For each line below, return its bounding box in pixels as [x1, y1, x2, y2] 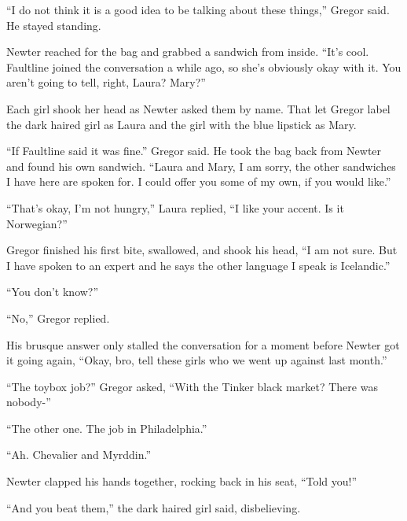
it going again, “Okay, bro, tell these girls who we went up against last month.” [6, 352, 387, 368]
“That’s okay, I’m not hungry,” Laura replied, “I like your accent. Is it [6, 199, 344, 216]
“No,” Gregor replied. [6, 309, 110, 326]
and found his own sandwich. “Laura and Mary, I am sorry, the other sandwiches [6, 157, 396, 174]
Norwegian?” [6, 215, 68, 231]
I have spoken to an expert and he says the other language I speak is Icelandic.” [6, 257, 390, 273]
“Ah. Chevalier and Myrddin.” [6, 446, 152, 463]
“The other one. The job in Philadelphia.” [6, 419, 207, 436]
